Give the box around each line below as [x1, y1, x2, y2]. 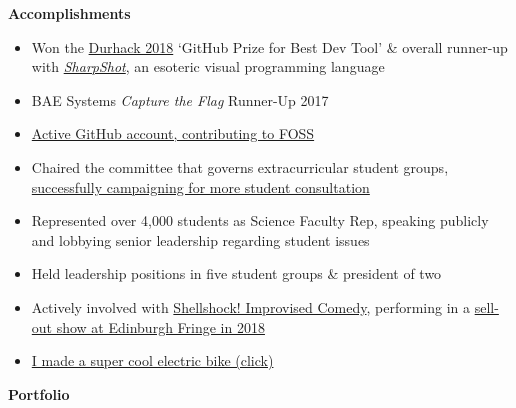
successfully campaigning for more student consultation [31, 176, 370, 197]
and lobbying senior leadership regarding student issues [31, 229, 370, 250]
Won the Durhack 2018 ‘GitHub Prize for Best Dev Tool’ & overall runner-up [31, 36, 508, 57]
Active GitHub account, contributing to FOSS [31, 123, 315, 144]
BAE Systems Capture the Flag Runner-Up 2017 [31, 89, 329, 110]
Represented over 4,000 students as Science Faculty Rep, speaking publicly [31, 210, 489, 231]
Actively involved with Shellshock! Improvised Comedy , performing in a [31, 296, 470, 317]
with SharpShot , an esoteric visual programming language [31, 56, 385, 77]
